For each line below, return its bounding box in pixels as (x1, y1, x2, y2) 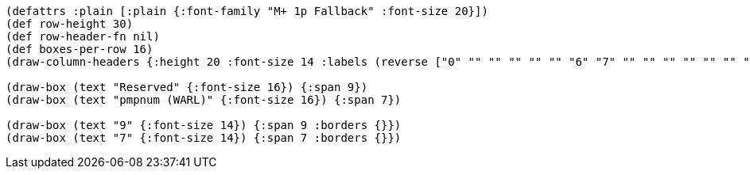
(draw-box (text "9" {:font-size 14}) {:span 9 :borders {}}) (6, 119, 402, 131)
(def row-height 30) (6, 17, 134, 30)
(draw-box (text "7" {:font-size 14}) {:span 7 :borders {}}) (6, 131, 402, 144)
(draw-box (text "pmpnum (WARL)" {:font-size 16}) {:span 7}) (6, 93, 402, 106)
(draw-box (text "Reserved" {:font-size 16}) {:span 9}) (6, 81, 368, 93)
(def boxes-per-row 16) (6, 43, 153, 55)
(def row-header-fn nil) (6, 30, 160, 43)
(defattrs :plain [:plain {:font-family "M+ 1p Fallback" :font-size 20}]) (6, 5, 488, 17)
